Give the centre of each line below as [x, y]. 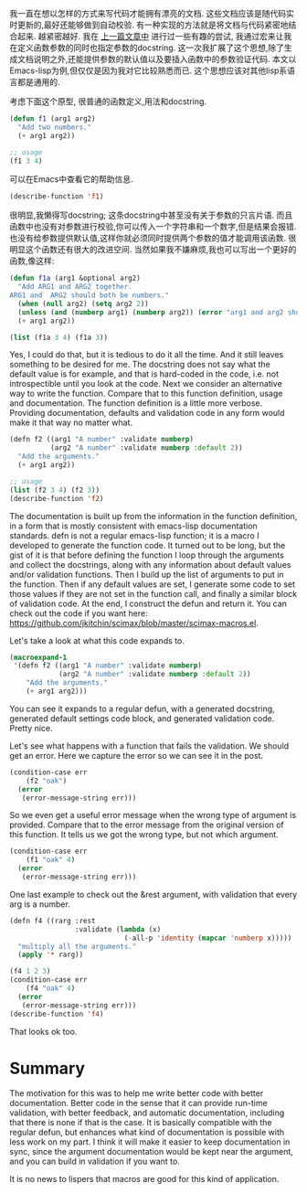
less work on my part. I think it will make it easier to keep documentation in [150, 1142]
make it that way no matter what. [71, 422]
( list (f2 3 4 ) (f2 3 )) [55, 490]
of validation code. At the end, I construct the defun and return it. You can [148, 603]
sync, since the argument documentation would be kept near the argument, [152, 1152]
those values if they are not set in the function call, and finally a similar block [153, 593]
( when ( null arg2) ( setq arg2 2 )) [83, 304]
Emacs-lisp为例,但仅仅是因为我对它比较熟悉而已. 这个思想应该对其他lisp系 [148, 70]
